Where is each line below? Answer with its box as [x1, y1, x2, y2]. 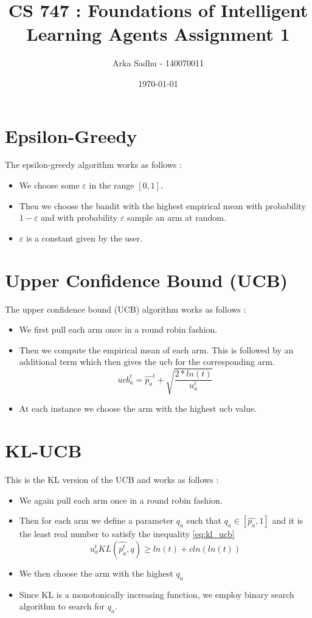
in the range [89, 179, 134, 192]
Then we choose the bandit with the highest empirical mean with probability [19, 199, 306, 212]
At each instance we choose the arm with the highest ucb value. [19, 402, 257, 415]
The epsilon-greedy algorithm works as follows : [5, 158, 182, 171]
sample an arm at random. [127, 211, 226, 224]
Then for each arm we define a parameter [19, 514, 174, 527]
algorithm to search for [19, 600, 105, 613]
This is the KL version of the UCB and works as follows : [5, 473, 219, 486]
